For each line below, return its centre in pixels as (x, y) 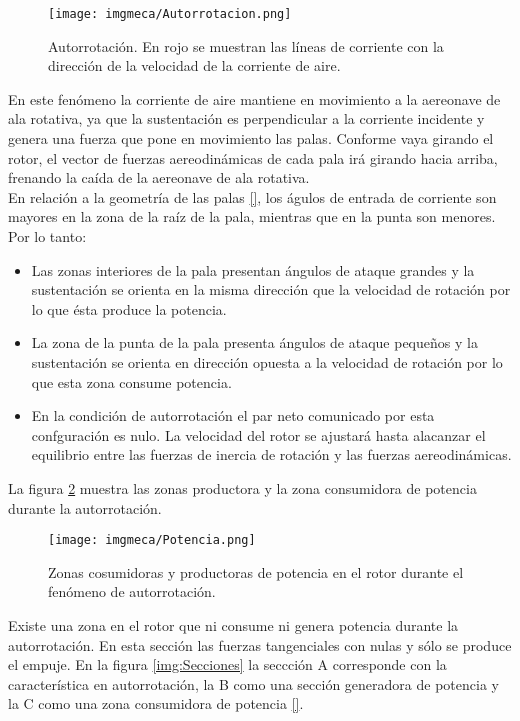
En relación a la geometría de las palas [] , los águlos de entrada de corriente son (252, 196)
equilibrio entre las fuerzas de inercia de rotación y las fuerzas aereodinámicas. (271, 454)
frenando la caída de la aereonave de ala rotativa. (159, 177)
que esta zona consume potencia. (131, 381)
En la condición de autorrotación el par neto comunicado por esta (233, 415)
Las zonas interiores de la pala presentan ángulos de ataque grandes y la (253, 269)
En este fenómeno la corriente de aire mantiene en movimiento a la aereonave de (254, 98)
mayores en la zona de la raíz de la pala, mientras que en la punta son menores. (252, 216)
